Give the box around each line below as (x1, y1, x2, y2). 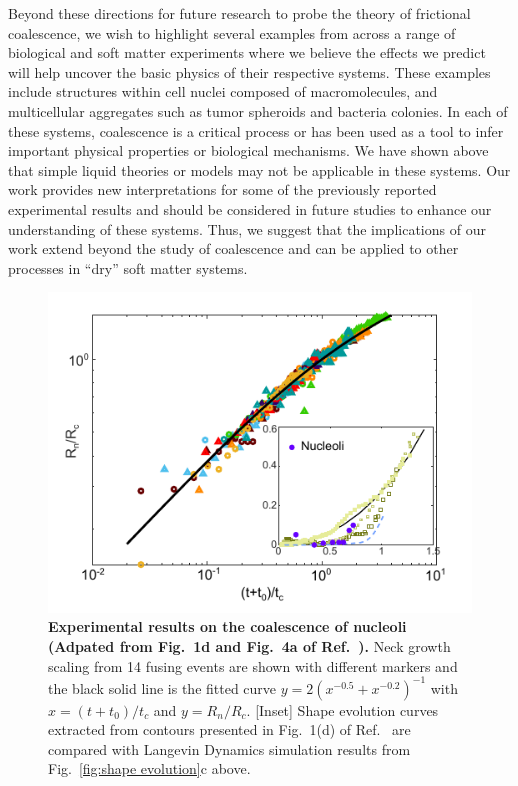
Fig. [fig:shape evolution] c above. (48, 758, 251, 779)
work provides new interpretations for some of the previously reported (8, 179, 437, 200)
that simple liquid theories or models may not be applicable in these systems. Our (8, 159, 511, 180)
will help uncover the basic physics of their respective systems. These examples (8, 61, 491, 82)
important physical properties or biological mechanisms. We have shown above (8, 140, 489, 161)
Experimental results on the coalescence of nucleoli (48, 616, 407, 637)
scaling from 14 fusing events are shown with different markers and (48, 655, 458, 676)
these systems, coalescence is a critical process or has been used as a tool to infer (8, 120, 504, 141)
